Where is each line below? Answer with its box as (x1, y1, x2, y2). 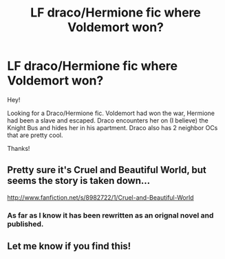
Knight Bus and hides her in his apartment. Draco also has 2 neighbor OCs (7, 123, 218, 132)
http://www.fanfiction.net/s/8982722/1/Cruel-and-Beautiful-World (7, 193, 194, 201)
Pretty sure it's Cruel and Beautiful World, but (7, 164, 206, 176)
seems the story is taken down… (7, 175, 151, 187)
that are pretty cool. (7, 131, 63, 139)
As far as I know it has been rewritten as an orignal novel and (7, 210, 214, 220)
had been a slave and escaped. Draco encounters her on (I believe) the (7, 116, 208, 125)
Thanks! (7, 144, 30, 152)
